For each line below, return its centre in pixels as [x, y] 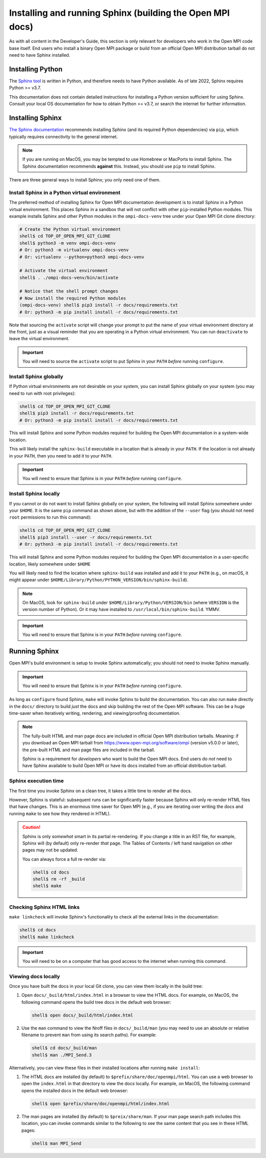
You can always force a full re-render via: [64, 859]
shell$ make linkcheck [47, 937]
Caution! [32, 827]
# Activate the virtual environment [64, 271]
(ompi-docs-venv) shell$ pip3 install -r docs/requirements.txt [99, 305]
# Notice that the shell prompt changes [69, 291]
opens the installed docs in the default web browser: [75, 1090]
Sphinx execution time [36, 781]
